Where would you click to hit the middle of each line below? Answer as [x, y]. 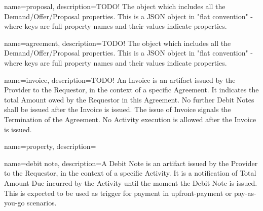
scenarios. [42, 203]
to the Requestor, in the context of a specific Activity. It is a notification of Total [130, 173]
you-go [14, 203]
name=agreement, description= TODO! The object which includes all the [118, 43]
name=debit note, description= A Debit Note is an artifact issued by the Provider [131, 163]
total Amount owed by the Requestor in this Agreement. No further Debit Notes [129, 99]
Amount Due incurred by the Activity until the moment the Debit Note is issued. [131, 182]
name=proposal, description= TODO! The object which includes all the [115, 6]
